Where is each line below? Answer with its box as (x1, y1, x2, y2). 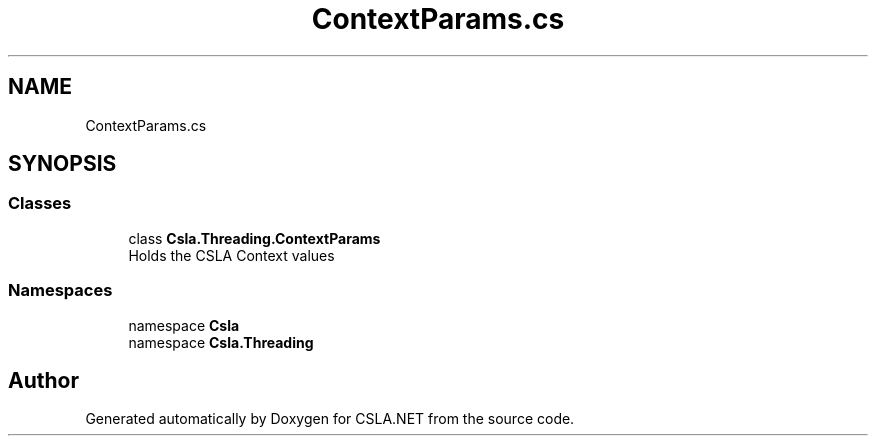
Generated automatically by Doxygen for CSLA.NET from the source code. (85, 410, 575, 428)
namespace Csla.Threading (128, 333, 314, 351)
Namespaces (8, 280, 113, 301)
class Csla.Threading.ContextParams (128, 229, 381, 247)
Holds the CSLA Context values (128, 246, 335, 264)
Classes (8, 193, 72, 214)
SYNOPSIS (8, 151, 117, 177)
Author (8, 367, 79, 393)
